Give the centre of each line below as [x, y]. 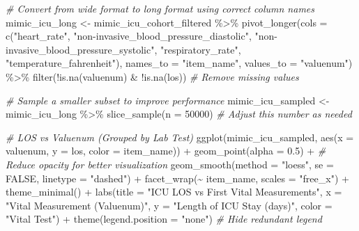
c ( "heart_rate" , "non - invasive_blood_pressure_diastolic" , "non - [142, 36]
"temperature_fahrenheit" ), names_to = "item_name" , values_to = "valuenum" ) [179, 63]
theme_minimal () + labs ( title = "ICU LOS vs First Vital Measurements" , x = [174, 192]
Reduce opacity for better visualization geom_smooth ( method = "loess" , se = [170, 164]
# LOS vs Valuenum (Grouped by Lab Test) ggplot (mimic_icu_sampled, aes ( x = [180, 137]
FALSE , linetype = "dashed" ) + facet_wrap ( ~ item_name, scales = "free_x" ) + [177, 178]
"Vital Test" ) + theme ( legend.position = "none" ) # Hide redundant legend [164, 219]
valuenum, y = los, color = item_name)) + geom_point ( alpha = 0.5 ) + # [166, 151]
